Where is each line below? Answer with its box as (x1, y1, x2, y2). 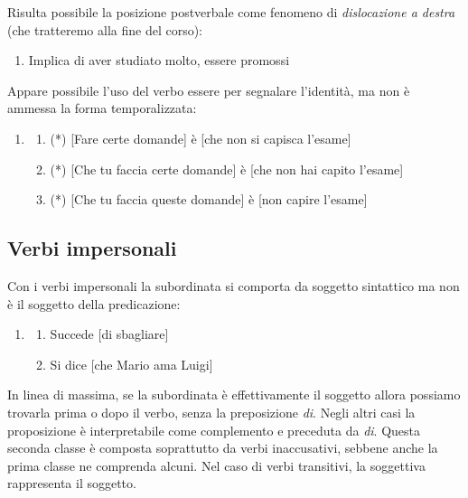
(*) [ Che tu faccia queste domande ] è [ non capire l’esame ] (50, 190, 368, 209)
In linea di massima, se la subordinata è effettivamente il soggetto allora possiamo (7, 385, 461, 404)
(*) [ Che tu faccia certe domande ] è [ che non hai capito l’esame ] (50, 159, 404, 178)
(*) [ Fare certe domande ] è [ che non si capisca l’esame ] (50, 128, 351, 147)
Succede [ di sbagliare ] (50, 324, 169, 343)
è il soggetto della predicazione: (7, 294, 181, 313)
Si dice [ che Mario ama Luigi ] (50, 354, 213, 373)
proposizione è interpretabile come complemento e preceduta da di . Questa (7, 420, 421, 439)
